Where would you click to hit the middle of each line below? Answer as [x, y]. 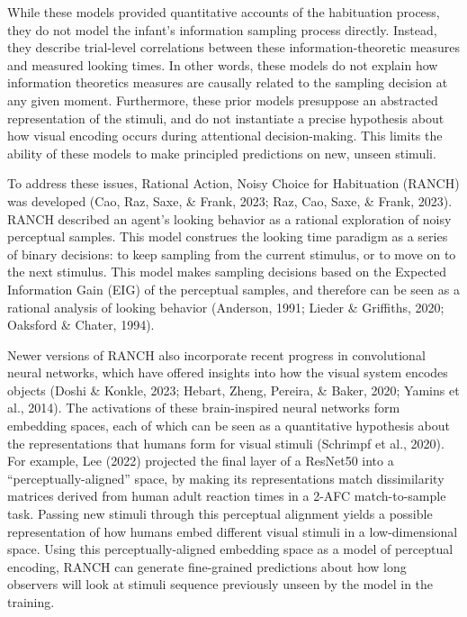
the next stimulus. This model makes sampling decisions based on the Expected [227, 272]
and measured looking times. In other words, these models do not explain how [223, 64]
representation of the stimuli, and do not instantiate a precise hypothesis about [226, 118]
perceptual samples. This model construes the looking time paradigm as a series [228, 236]
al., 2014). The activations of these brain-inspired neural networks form [204, 408]
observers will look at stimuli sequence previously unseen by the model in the [220, 584]
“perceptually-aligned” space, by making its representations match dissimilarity [226, 478]
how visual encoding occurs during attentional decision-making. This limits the [225, 136]
